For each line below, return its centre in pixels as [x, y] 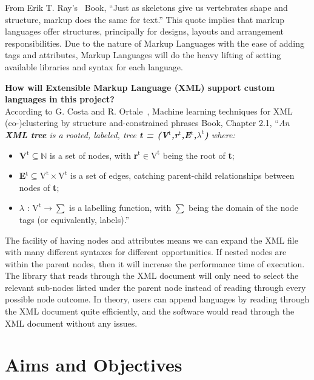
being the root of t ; [199, 155]
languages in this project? [60, 99]
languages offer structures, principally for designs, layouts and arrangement [145, 31]
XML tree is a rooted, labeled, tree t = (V [87, 134]
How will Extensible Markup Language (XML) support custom [140, 87]
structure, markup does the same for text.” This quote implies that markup [145, 19]
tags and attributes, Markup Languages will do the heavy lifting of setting [143, 55]
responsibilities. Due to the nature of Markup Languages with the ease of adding [155, 43]
